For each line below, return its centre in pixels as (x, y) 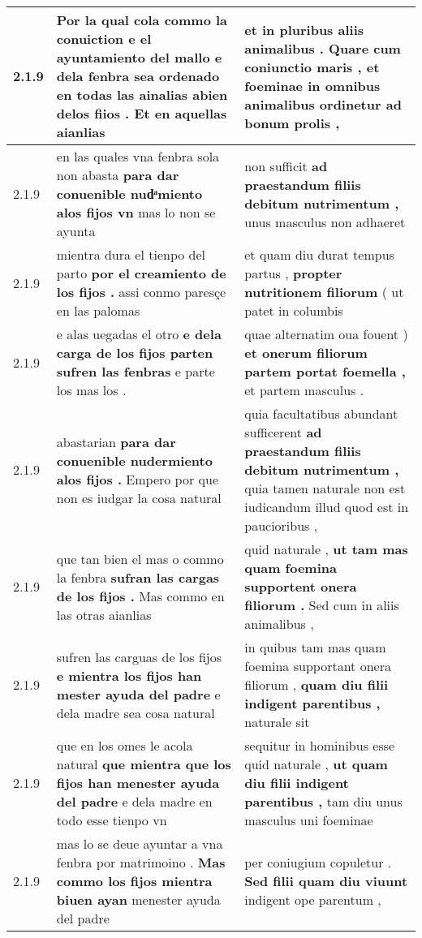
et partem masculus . (304, 390)
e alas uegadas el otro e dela (139, 334)
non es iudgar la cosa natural (139, 497)
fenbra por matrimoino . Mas (141, 862)
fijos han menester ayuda (138, 783)
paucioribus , (281, 525)
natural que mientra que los (144, 764)
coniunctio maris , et (312, 67)
